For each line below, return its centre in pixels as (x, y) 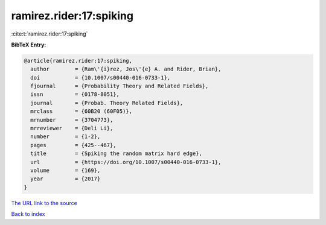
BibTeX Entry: (29, 45)
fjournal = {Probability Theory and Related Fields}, (120, 86)
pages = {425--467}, (74, 145)
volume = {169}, (66, 170)
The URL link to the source (44, 203)
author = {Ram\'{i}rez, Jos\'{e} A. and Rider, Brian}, (126, 69)
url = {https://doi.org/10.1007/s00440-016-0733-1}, (126, 162)
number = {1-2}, (66, 137)
